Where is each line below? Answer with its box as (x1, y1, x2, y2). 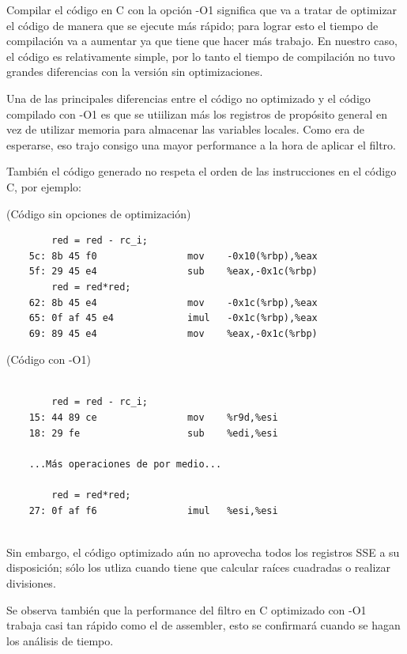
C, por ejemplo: (6, 178, 81, 195)
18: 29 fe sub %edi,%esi (28, 427, 278, 439)
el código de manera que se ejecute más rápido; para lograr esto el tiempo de (6, 17, 379, 33)
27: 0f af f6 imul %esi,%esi (28, 505, 278, 516)
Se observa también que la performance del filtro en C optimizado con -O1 (6, 601, 367, 618)
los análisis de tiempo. (6, 632, 114, 648)
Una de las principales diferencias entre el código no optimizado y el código (6, 89, 371, 106)
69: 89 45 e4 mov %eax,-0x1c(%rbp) (28, 327, 318, 339)
